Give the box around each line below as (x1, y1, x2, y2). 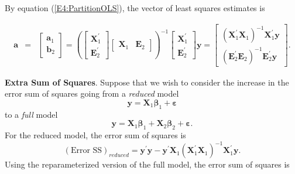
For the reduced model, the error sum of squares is (5, 129, 186, 141)
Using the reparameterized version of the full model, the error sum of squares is (5, 158, 290, 170)
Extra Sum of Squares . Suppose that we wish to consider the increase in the (5, 76, 289, 88)
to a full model (5, 108, 58, 120)
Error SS (70, 146, 102, 155)
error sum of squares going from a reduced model (5, 87, 179, 100)
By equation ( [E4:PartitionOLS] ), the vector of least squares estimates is (5, 2, 265, 13)
